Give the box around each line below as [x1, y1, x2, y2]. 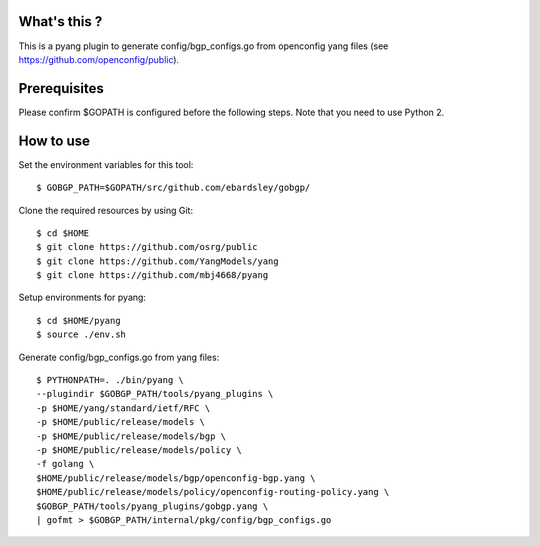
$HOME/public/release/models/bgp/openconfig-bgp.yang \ [36, 472, 316, 484]
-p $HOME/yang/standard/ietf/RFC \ [36, 402, 211, 414]
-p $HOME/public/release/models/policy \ [36, 444, 242, 455]
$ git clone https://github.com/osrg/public [36, 241, 259, 253]
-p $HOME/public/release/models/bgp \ [36, 430, 227, 442]
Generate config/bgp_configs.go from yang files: [18, 351, 220, 363]
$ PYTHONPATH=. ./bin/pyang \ [36, 375, 185, 386]
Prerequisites [18, 80, 104, 97]
